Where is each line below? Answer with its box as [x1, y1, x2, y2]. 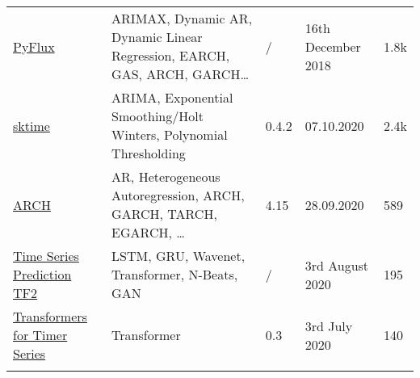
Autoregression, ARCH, [111, 186, 245, 204]
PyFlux [13, 36, 55, 56]
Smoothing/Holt [111, 107, 204, 125]
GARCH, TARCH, [111, 204, 217, 223]
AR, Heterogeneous [111, 167, 220, 186]
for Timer [13, 325, 68, 344]
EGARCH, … [111, 223, 185, 241]
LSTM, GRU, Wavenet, [111, 246, 246, 265]
